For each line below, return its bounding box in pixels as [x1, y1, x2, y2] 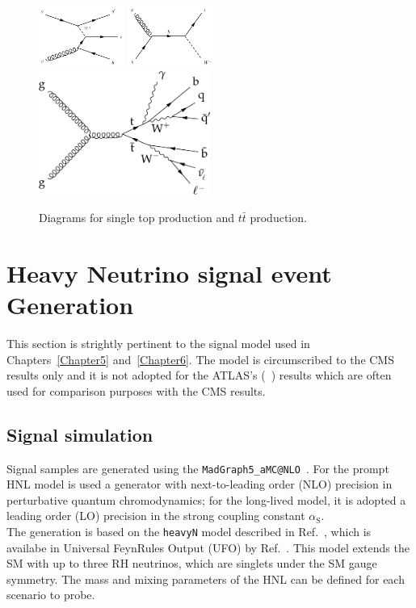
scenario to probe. [6, 586, 95, 603]
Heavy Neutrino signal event [6, 256, 332, 289]
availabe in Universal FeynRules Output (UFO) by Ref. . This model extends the [6, 539, 410, 556]
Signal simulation [6, 421, 153, 447]
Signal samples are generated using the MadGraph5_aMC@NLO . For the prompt [6, 459, 389, 476]
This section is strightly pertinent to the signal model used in [6, 334, 310, 351]
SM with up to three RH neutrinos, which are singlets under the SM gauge [6, 555, 377, 572]
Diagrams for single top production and [39, 209, 235, 226]
